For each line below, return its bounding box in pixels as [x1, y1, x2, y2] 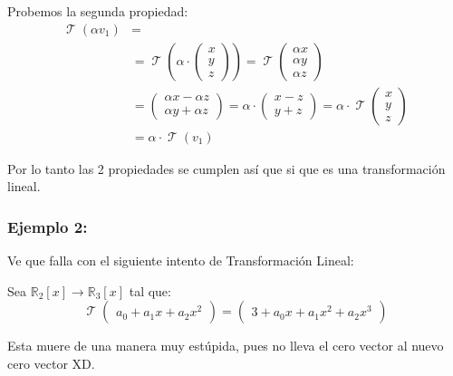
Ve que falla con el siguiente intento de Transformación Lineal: [7, 251, 354, 270]
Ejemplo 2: [7, 215, 88, 237]
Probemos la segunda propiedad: [7, 2, 188, 20]
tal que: [129, 281, 171, 300]
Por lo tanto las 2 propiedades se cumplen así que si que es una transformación [7, 159, 446, 178]
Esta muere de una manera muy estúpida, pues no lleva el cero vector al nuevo [7, 336, 444, 355]
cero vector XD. [7, 353, 95, 372]
